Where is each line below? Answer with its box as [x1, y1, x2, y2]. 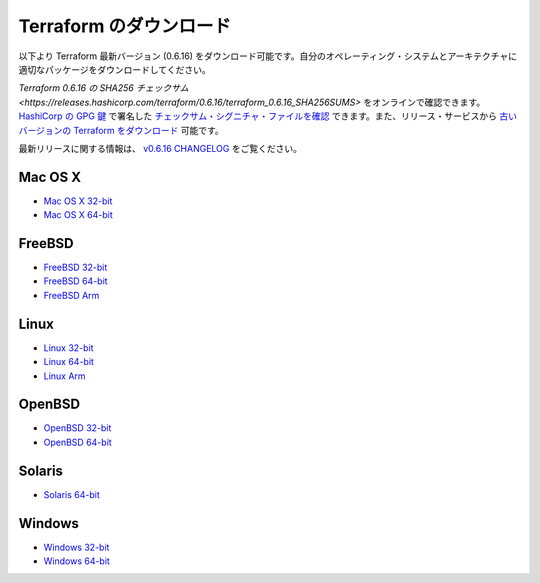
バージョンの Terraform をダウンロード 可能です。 [18, 124, 224, 136]
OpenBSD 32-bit [43, 422, 112, 434]
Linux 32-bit [43, 341, 94, 354]
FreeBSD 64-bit [43, 275, 109, 287]
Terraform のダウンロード [18, 15, 232, 37]
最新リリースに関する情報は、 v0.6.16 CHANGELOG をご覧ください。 [18, 142, 302, 154]
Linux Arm [43, 370, 86, 382]
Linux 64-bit [43, 356, 95, 368]
